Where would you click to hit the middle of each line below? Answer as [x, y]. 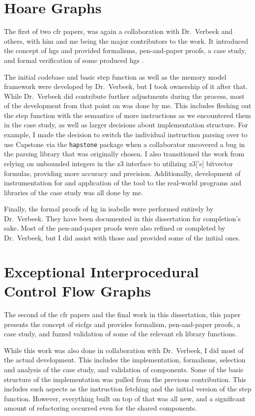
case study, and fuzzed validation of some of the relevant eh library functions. [121, 334]
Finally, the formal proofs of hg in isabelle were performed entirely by [109, 209]
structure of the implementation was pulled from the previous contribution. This [125, 379]
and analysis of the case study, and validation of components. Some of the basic [124, 369]
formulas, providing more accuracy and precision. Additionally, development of [122, 173]
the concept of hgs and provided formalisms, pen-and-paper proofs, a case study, [125, 50]
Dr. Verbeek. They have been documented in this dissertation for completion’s [122, 218]
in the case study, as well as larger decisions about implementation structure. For [126, 125]
